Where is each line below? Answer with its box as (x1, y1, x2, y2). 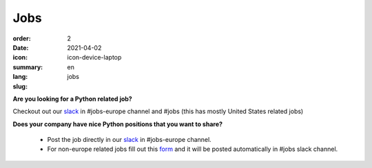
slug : (12, 82, 28, 91)
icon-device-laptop (67, 53, 122, 62)
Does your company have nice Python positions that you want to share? (12, 120, 223, 128)
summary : (12, 62, 43, 71)
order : (12, 34, 31, 43)
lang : (12, 73, 28, 81)
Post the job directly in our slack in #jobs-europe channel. (47, 136, 211, 144)
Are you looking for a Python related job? (12, 95, 132, 103)
